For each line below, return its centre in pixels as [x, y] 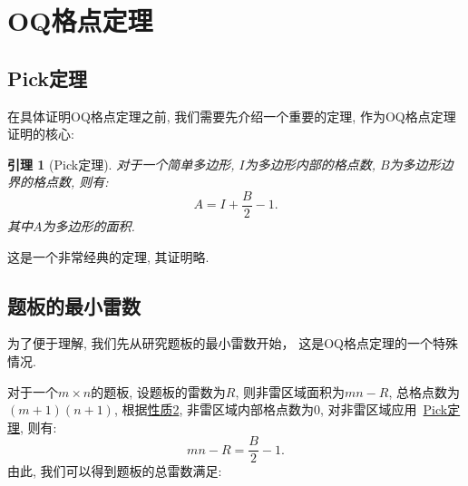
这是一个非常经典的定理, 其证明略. [108, 256]
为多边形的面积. [88, 226]
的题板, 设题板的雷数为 [158, 391]
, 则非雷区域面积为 [290, 391]
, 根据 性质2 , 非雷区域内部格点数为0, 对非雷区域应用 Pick [281, 409]
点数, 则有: [77, 182]
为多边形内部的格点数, [310, 164]
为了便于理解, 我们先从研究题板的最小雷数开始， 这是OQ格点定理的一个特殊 [233, 343]
